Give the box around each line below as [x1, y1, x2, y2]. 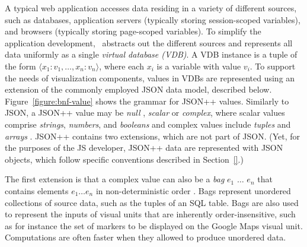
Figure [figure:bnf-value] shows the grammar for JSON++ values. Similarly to [5, 94, 289, 107]
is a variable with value [156, 59, 241, 72]
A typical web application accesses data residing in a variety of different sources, [5, 2, 297, 14]
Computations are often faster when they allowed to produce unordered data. [5, 231, 286, 243]
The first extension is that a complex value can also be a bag [5, 173, 225, 185]
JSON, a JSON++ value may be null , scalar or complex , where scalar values [5, 106, 285, 119]
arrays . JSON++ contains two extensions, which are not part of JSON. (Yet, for [5, 129, 300, 142]
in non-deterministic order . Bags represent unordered [95, 184, 291, 197]
